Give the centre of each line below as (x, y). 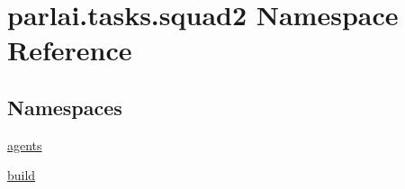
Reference (70, 50)
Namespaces (65, 107)
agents (25, 144)
